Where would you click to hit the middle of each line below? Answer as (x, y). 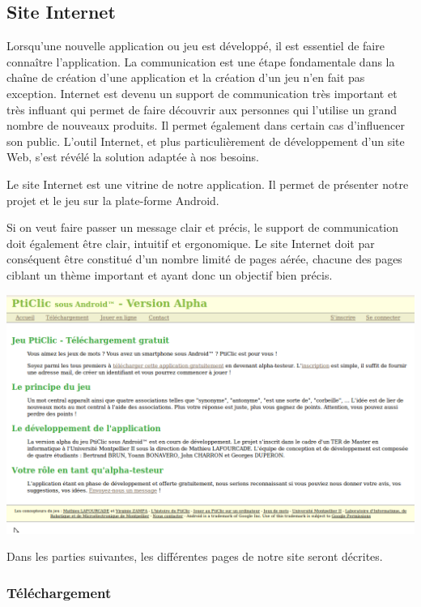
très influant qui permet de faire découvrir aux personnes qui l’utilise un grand (202, 109)
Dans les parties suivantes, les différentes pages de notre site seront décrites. (195, 556)
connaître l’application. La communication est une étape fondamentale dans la (201, 61)
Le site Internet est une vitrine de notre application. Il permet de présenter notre (208, 184)
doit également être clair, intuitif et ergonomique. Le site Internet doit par (191, 243)
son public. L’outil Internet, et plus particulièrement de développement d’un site (206, 141)
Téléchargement (59, 592)
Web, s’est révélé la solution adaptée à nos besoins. (133, 157)
